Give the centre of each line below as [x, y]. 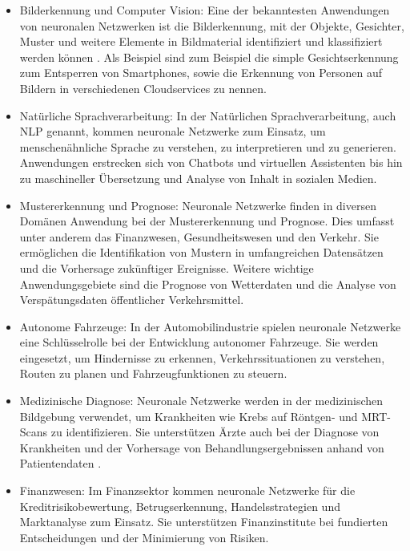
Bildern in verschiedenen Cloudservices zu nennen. [143, 88]
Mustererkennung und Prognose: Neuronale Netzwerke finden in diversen [198, 205]
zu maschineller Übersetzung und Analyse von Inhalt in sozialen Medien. [198, 178]
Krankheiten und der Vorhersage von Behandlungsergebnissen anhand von [202, 447]
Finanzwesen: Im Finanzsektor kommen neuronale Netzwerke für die [187, 490]
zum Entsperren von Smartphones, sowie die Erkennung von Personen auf [201, 73]
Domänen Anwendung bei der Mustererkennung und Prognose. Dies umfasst [207, 221]
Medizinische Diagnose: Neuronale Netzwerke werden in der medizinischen [201, 401]
